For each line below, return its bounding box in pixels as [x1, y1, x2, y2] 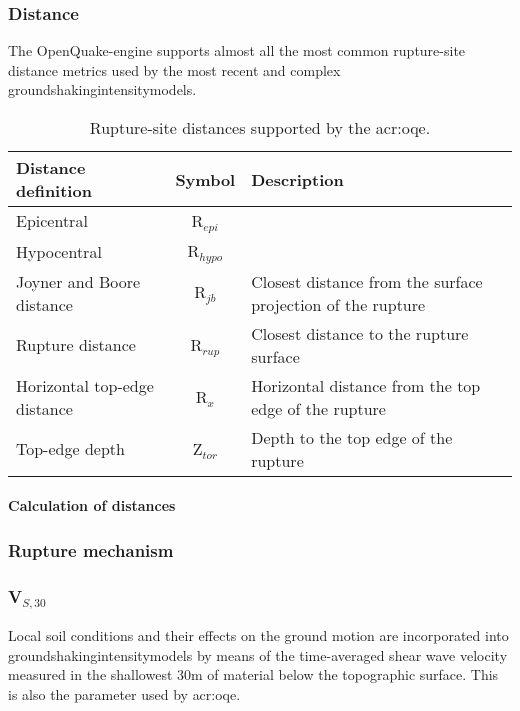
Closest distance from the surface [251, 269, 483, 293]
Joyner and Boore [16, 269, 141, 293]
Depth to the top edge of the [251, 425, 453, 449]
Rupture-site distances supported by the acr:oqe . [89, 116, 431, 139]
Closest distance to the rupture [251, 321, 469, 345]
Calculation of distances [8, 495, 176, 516]
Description [251, 167, 344, 191]
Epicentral [16, 209, 88, 233]
